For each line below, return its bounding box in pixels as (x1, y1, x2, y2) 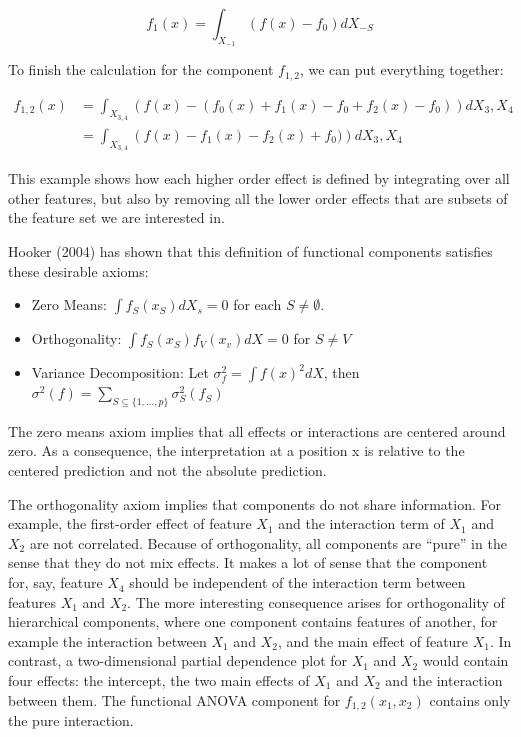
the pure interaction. (8, 710, 134, 731)
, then (323, 362, 360, 383)
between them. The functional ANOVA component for (8, 689, 341, 710)
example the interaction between (8, 630, 207, 651)
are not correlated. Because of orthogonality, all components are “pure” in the (29, 532, 507, 553)
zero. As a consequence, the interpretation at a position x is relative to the (8, 440, 465, 461)
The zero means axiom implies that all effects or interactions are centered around (8, 420, 506, 441)
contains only (429, 689, 511, 710)
